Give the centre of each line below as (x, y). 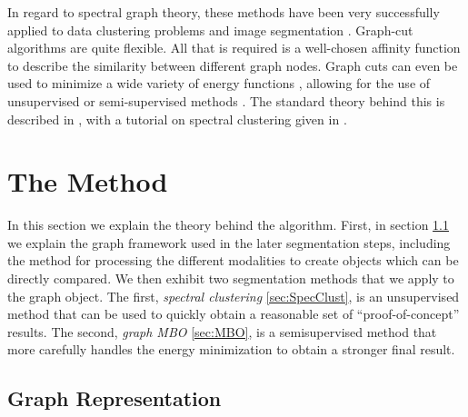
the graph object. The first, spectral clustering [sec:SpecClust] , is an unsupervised (234, 296)
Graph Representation (115, 398)
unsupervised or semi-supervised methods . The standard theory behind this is (226, 100)
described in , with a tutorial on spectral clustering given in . (177, 119)
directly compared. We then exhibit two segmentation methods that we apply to (231, 278)
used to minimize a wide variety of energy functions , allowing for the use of (219, 83)
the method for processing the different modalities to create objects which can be (233, 260)
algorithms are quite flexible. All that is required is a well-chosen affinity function (234, 48)
